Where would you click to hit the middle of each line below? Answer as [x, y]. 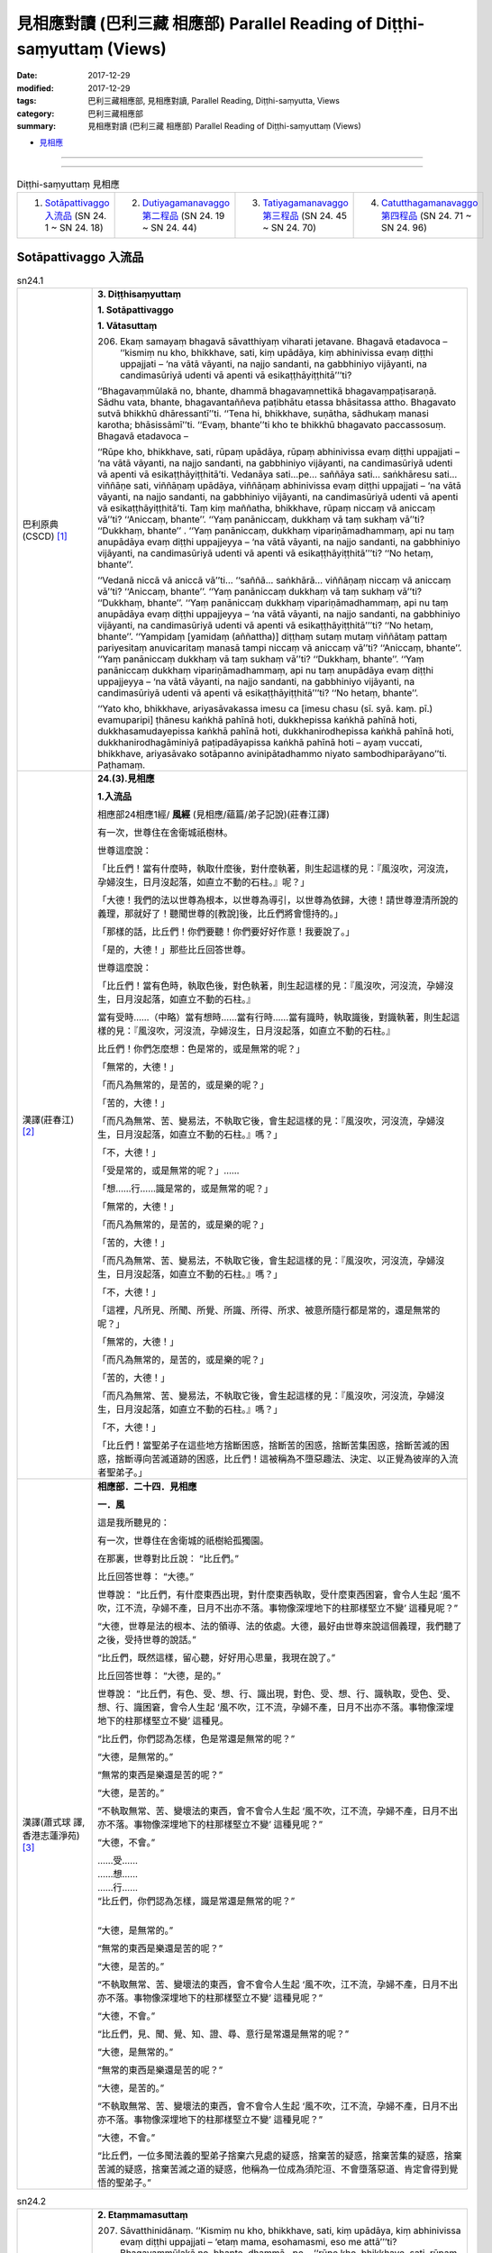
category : [36, 114]
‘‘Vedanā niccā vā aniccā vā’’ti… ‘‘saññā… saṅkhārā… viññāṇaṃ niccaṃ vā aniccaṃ [274, 579]
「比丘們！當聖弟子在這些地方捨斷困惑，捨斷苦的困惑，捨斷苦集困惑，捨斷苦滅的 [269, 1445]
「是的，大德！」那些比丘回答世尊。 [174, 949]
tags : [27, 101]
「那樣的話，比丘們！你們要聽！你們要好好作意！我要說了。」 [226, 931]
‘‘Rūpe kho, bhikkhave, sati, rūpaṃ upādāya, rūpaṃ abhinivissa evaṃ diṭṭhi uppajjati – [278, 452]
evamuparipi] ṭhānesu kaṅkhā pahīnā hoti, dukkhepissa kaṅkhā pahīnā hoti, [258, 719]
